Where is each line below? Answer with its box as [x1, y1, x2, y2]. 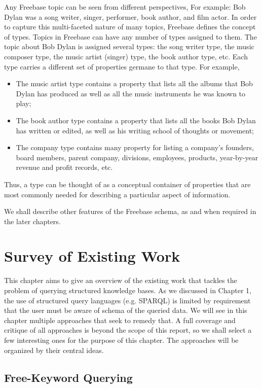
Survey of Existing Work [4, 245, 180, 266]
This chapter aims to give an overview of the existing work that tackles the [4, 275, 237, 286]
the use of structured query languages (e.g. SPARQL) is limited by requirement [4, 295, 251, 305]
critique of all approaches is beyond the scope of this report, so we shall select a [4, 325, 252, 335]
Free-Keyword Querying [4, 369, 133, 385]
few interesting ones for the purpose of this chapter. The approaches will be [4, 334, 239, 345]
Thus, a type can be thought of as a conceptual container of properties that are [4, 179, 251, 189]
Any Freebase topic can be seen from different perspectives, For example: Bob [4, 2, 246, 12]
